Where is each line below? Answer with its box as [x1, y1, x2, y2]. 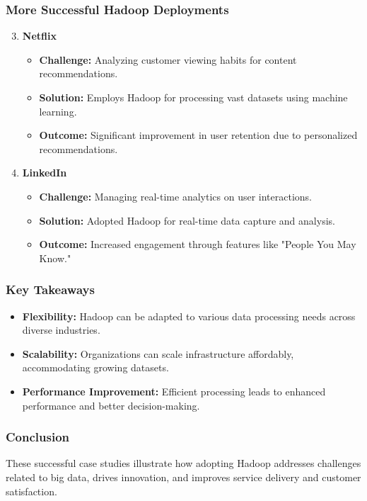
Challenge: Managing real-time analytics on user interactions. [39, 188, 313, 203]
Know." [39, 250, 71, 265]
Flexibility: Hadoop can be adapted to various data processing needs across [22, 308, 356, 323]
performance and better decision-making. [22, 398, 200, 412]
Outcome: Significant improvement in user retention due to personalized [39, 128, 358, 142]
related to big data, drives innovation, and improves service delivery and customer [6, 469, 361, 484]
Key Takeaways [6, 281, 95, 298]
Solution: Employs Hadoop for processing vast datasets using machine [39, 90, 348, 104]
